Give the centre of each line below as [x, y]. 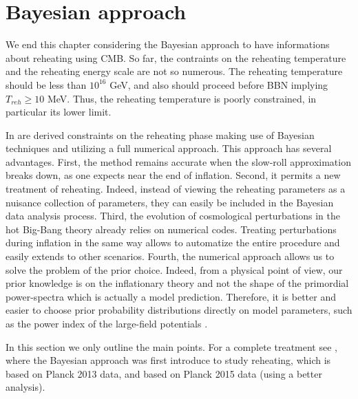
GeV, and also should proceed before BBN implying [219, 84]
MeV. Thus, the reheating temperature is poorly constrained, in [182, 98]
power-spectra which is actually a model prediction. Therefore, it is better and [171, 296]
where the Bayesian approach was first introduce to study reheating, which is [168, 360]
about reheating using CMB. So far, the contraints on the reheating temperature [176, 57]
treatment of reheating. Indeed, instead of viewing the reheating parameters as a [176, 189]
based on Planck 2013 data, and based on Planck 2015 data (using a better [164, 373]
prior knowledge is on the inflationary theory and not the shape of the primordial [177, 283]
